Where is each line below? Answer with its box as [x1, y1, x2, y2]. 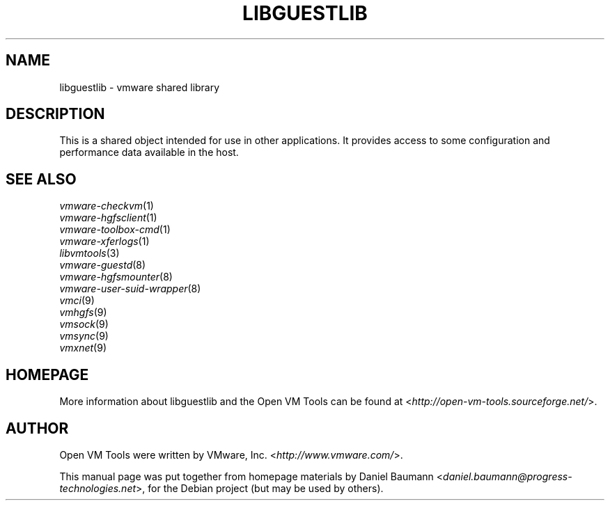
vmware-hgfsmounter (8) [59, 271, 173, 283]
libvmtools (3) [59, 247, 120, 260]
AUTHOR [6, 419, 69, 437]
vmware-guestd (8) [59, 259, 146, 271]
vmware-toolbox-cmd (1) [59, 223, 171, 236]
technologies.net [59, 482, 136, 494]
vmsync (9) [59, 330, 109, 342]
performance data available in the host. [59, 146, 239, 159]
